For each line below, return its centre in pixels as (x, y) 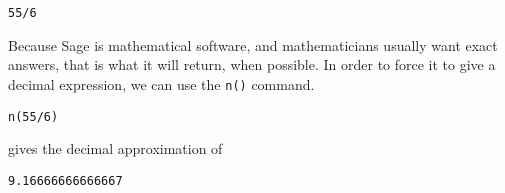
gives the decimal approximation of (115, 148)
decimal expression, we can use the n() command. (161, 83)
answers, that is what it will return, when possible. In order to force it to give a (252, 64)
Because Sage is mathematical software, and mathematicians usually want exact (253, 44)
